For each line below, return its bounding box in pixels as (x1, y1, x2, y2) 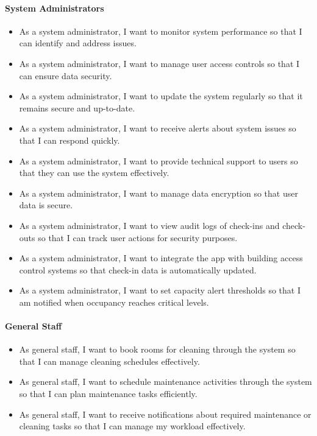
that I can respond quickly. (19, 133, 120, 146)
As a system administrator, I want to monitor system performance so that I (19, 24, 302, 37)
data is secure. (19, 199, 73, 211)
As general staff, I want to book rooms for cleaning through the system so (19, 343, 296, 356)
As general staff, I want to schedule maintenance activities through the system (19, 375, 312, 388)
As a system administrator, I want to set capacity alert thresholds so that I (19, 284, 301, 297)
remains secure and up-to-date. (19, 101, 135, 114)
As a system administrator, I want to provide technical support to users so (19, 154, 298, 167)
